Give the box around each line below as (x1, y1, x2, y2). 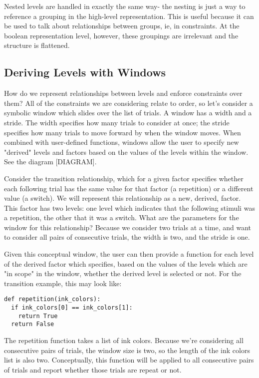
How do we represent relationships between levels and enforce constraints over (4, 88, 243, 98)
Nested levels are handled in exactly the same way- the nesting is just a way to (4, 1, 246, 11)
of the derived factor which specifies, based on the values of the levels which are (4, 258, 248, 269)
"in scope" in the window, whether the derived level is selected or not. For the (4, 268, 242, 279)
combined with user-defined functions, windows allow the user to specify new (4, 137, 239, 147)
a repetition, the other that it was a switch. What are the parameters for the (4, 212, 239, 223)
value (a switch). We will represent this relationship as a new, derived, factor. (4, 193, 241, 203)
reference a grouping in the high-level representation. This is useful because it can (4, 10, 254, 21)
